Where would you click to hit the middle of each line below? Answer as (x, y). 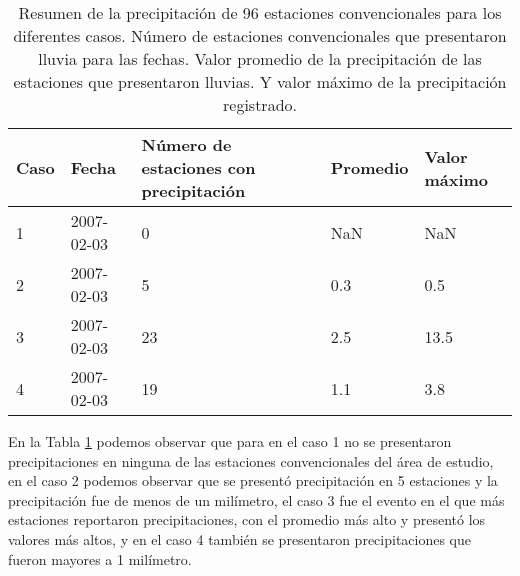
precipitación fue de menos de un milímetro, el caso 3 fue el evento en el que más (256, 499)
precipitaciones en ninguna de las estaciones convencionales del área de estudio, (251, 460)
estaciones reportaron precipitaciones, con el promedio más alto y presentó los (247, 519)
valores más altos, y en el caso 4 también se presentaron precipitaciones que (240, 538)
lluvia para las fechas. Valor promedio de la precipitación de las (260, 58)
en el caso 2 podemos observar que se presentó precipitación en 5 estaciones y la (253, 480)
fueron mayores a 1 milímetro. (100, 558)
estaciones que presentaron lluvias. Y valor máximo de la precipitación (260, 81)
